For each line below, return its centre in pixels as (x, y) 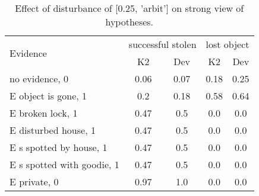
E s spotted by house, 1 (59, 147)
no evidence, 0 (39, 78)
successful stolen (162, 44)
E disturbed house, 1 (53, 130)
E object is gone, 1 (48, 96)
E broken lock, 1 (44, 113)
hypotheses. (129, 22)
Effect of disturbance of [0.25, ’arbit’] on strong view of (129, 8)
